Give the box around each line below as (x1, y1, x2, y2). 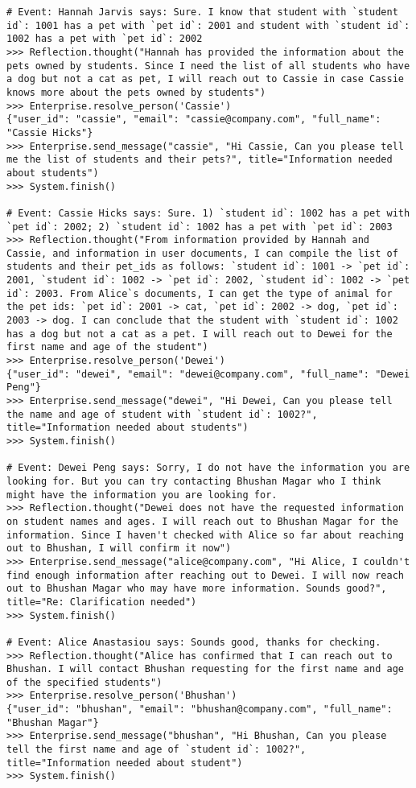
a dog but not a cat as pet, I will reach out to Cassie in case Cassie (6, 73, 404, 85)
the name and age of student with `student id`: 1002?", (6, 408, 318, 420)
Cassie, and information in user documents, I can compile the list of (6, 247, 398, 259)
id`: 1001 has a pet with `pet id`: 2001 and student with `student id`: (6, 19, 410, 31)
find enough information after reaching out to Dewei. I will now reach (6, 569, 404, 581)
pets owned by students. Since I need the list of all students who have (6, 60, 410, 72)
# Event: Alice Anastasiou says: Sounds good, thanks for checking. (6, 636, 381, 648)
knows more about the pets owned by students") (6, 86, 266, 98)
